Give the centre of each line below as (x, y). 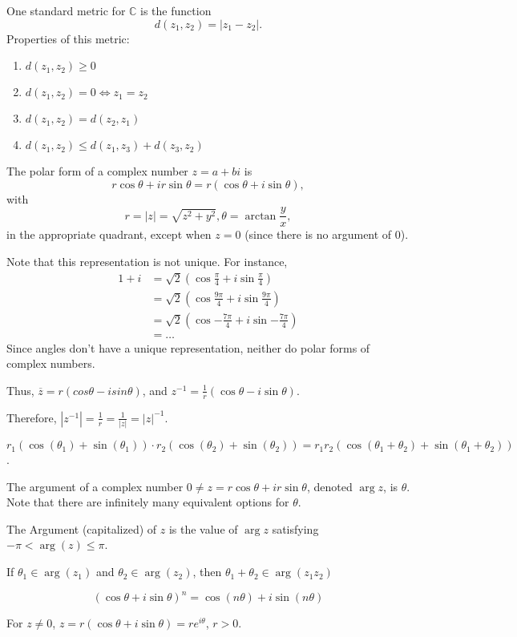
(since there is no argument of (318, 234)
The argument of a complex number (95, 486)
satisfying (295, 528)
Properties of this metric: (68, 38)
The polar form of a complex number (97, 171)
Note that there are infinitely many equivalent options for (148, 502)
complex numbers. (51, 363)
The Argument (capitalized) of (82, 528)
